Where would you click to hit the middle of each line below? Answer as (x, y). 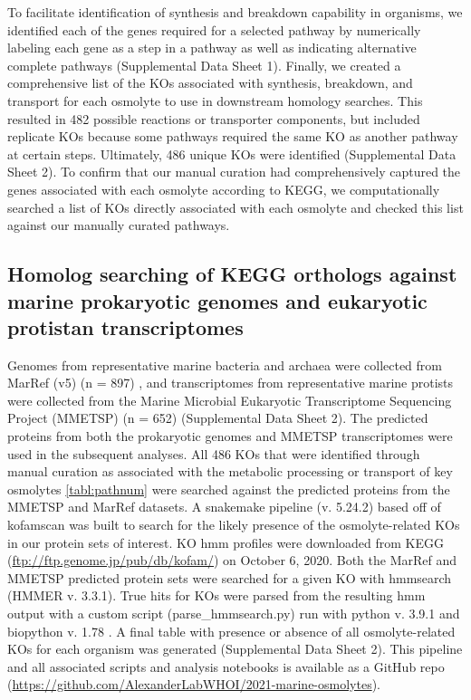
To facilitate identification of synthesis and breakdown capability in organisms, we (235, 12)
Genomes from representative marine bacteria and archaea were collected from (225, 364)
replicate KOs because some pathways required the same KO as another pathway (233, 136)
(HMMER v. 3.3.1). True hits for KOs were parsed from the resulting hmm (216, 595)
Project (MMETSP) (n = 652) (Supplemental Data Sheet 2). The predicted (218, 418)
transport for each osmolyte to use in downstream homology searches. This (215, 100)
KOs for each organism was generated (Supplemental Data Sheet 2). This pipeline (235, 649)
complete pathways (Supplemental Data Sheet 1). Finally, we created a (204, 65)
